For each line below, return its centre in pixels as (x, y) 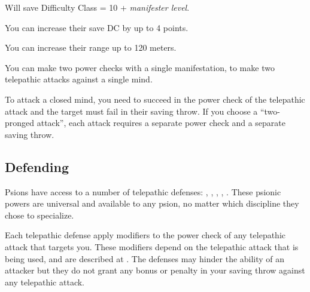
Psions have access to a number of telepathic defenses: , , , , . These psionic (143, 191)
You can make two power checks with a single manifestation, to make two (140, 67)
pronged (20, 123)
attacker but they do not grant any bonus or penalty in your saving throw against (155, 270)
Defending (37, 166)
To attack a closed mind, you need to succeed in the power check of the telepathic (155, 99)
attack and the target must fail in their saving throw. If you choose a (131, 111)
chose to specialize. (39, 215)
